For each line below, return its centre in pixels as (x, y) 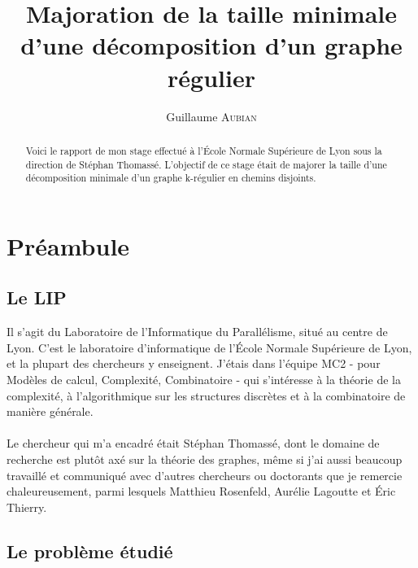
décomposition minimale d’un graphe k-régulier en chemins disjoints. (171, 178)
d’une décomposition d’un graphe (211, 45)
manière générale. (50, 411)
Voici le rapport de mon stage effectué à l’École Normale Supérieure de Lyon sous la (204, 150)
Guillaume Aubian (211, 116)
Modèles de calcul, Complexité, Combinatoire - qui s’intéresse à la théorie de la (204, 380)
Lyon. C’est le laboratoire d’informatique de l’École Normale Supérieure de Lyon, (209, 347)
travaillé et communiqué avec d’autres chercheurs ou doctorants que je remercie (205, 475)
